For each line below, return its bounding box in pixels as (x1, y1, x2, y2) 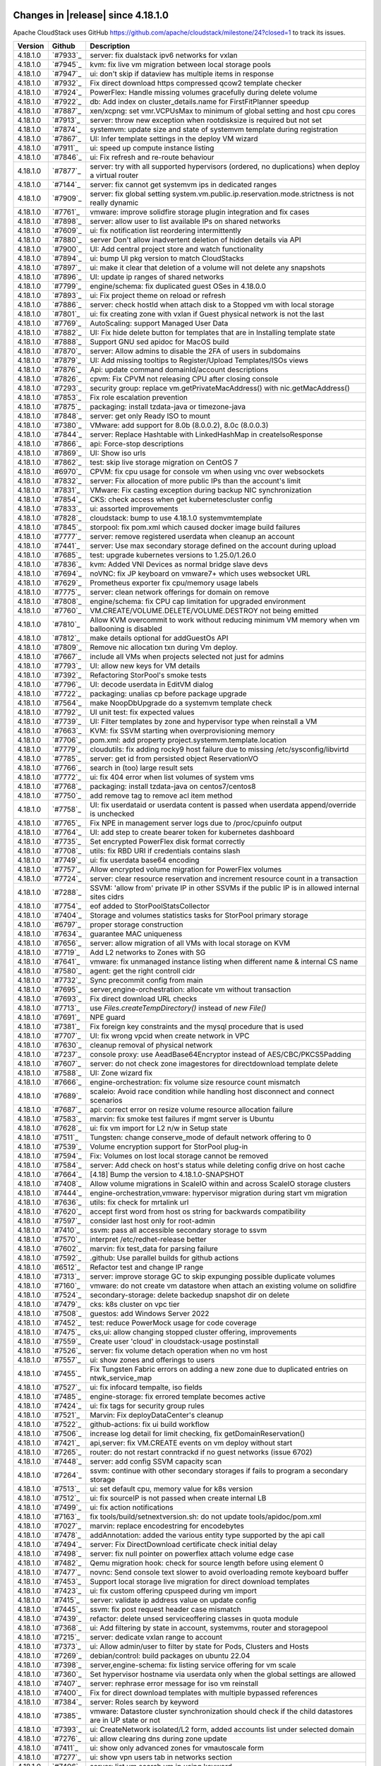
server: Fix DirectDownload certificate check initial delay (89, 1539, 278, 1549)
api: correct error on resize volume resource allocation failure (89, 1104, 294, 1114)
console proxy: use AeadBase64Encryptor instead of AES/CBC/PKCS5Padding (89, 1049, 352, 1059)
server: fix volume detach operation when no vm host (89, 1346, 268, 1356)
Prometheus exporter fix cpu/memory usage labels (89, 578, 259, 588)
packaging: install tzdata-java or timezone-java (89, 401, 246, 411)
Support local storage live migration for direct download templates (89, 1576, 310, 1586)
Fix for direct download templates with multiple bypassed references (89, 1688, 318, 1697)
